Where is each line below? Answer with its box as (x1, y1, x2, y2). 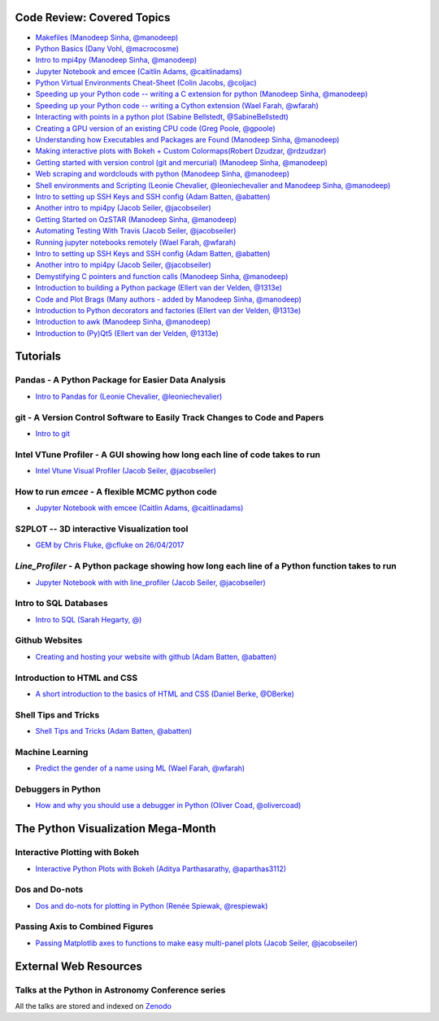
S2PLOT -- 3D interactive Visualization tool (15, 523, 189, 534)
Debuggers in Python (15, 783, 101, 795)
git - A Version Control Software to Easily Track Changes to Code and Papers (15, 412, 324, 423)
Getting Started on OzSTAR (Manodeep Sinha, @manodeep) (35, 214, 237, 224)
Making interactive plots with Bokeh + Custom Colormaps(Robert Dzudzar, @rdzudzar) (35, 146, 327, 156)
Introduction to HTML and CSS (15, 672, 138, 683)
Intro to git (35, 428, 71, 439)
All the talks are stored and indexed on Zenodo (15, 1001, 172, 1010)
